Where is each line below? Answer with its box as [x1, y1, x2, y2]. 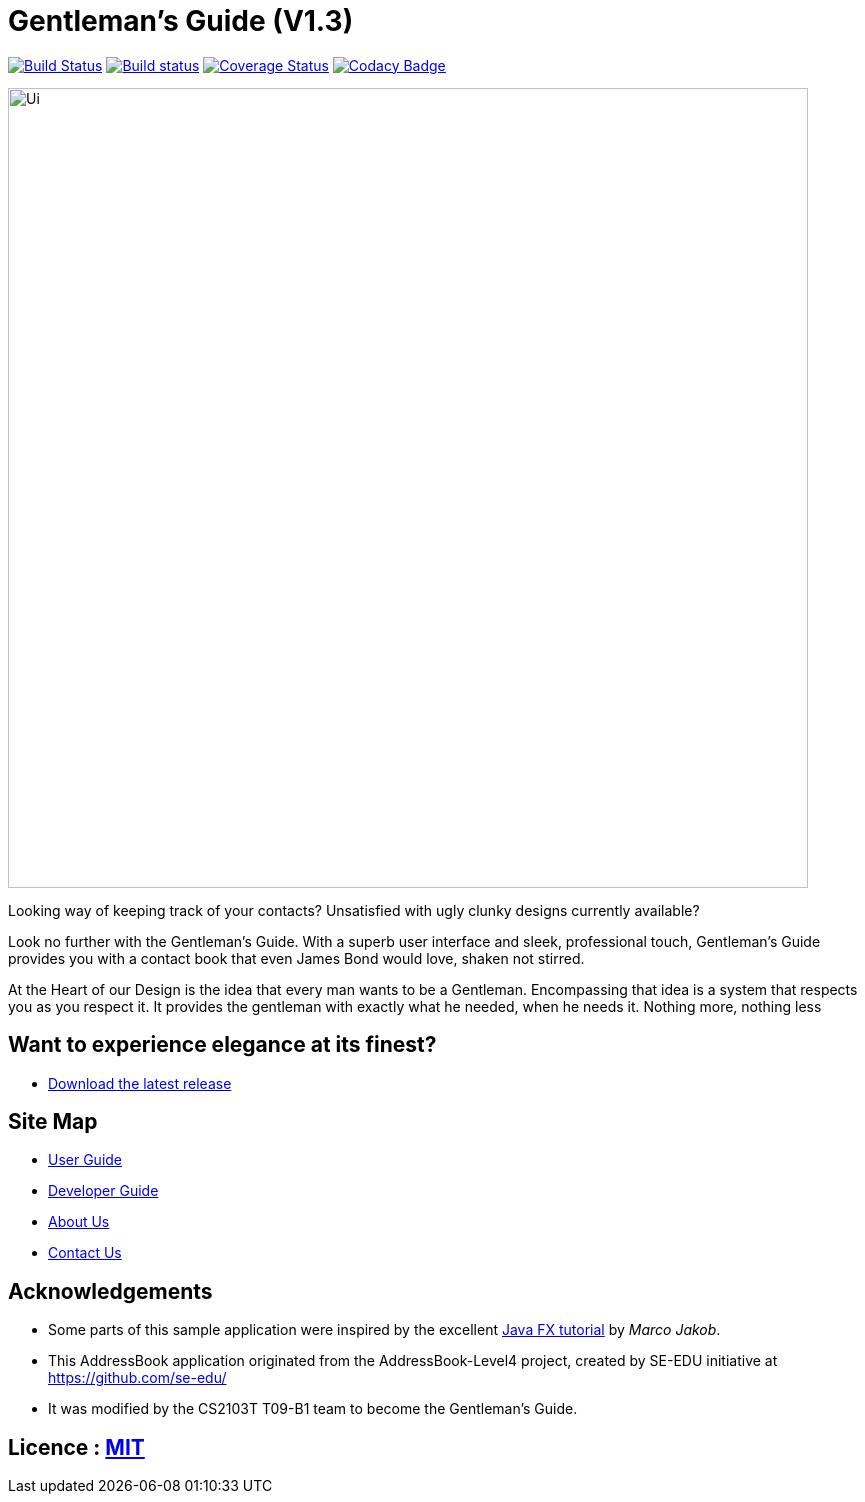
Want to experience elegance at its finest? [8, 1032, 437, 1058]
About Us [48, 1213, 110, 1231]
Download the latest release [48, 1074, 232, 1092]
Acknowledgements [8, 1278, 213, 1304]
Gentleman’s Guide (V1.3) [8, 4, 354, 38]
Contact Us [48, 1244, 122, 1262]
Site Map [8, 1109, 98, 1135]
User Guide [48, 1151, 123, 1169]
